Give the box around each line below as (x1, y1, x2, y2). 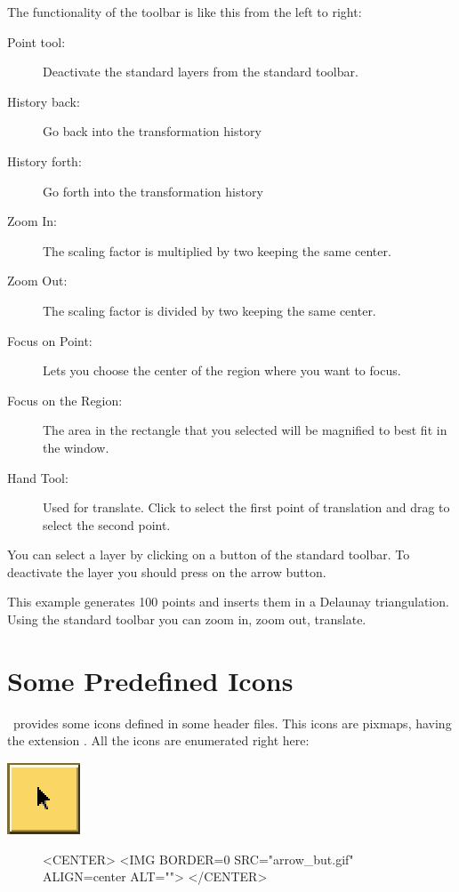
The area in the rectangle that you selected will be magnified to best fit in (43, 421, 447, 439)
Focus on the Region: (7, 390, 123, 409)
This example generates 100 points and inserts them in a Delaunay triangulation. (7, 592, 449, 611)
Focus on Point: (7, 331, 93, 350)
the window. (43, 438, 109, 456)
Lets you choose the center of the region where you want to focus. (43, 361, 401, 380)
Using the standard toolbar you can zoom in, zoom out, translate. (7, 610, 366, 629)
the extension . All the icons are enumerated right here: (7, 731, 310, 750)
